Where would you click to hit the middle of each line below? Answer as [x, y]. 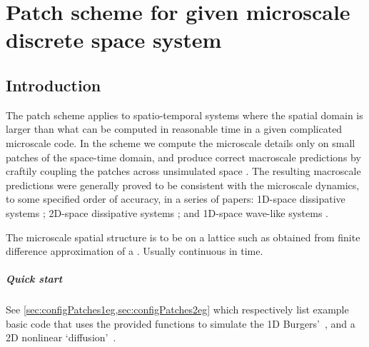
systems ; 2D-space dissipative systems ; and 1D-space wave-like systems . [167, 212]
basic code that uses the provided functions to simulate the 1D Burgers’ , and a [181, 323]
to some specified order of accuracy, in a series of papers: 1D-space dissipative [176, 199]
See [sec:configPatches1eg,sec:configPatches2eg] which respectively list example [177, 310]
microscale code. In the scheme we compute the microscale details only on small [181, 142]
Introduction [54, 85]
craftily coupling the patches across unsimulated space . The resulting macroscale [183, 171]
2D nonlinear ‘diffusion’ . [61, 337]
